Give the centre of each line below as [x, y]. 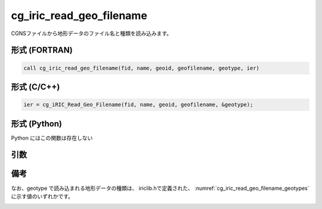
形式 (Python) [37, 124]
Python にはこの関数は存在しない [52, 138]
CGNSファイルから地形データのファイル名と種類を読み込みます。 [92, 33]
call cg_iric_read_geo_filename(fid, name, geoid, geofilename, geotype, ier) [141, 68]
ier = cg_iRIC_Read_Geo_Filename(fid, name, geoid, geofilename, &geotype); [138, 105]
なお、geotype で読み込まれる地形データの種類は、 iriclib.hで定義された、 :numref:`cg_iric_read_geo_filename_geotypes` [160, 188]
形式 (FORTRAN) [42, 50]
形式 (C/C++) [35, 87]
